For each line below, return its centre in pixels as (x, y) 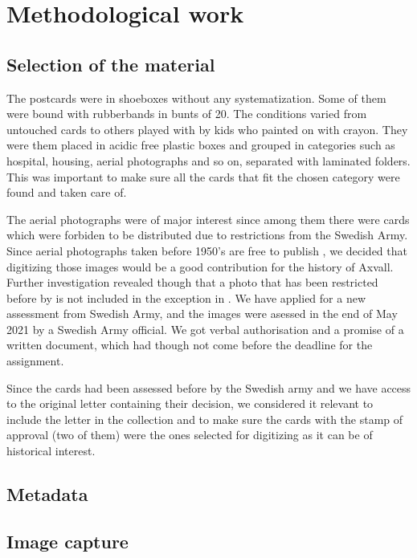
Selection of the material (111, 64)
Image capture (67, 541)
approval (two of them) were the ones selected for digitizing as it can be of (190, 435)
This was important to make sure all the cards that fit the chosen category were (203, 176)
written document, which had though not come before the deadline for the (190, 345)
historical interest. (51, 451)
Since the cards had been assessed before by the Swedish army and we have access (209, 387)
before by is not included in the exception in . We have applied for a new (186, 297)
